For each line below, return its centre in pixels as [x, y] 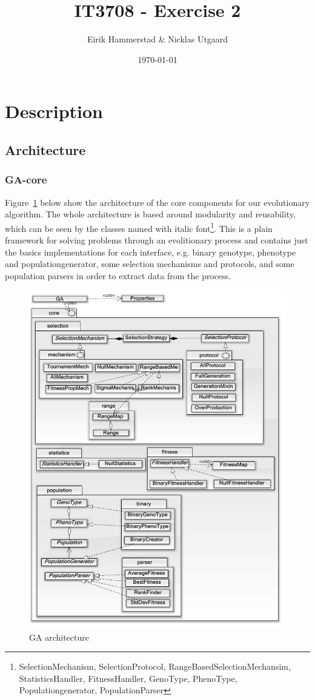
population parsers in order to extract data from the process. [118, 275]
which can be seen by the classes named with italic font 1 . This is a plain [139, 227]
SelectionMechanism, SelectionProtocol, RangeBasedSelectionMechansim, [155, 666]
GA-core [26, 180]
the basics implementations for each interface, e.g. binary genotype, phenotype [151, 252]
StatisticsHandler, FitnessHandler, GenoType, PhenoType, [128, 678]
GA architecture [59, 637]
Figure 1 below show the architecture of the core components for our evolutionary [157, 202]
